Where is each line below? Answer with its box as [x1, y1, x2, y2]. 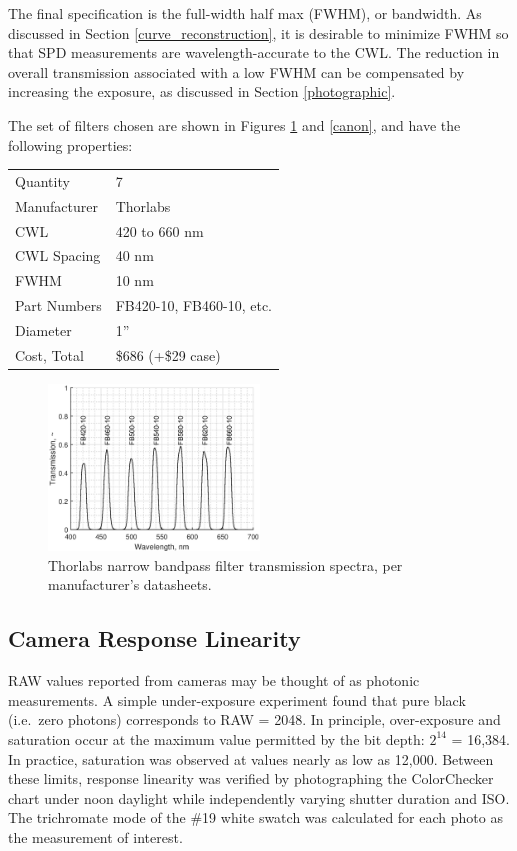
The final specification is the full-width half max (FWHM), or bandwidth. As [8, 3, 482, 23]
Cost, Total [15, 344, 84, 365]
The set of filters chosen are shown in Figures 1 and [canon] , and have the [8, 114, 461, 135]
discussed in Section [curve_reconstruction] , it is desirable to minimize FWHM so [8, 22, 509, 43]
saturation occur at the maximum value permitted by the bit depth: [8, 728, 425, 749]
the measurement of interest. [8, 826, 183, 847]
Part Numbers [15, 295, 102, 316]
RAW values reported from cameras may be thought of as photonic [8, 670, 420, 691]
